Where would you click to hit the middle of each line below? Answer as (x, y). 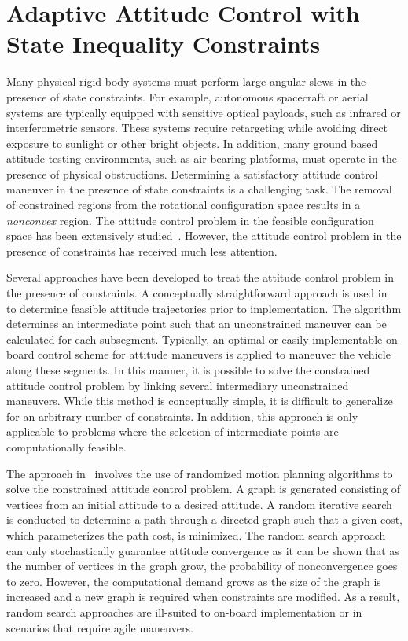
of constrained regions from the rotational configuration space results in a (184, 205)
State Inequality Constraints (164, 44)
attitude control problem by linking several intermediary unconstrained (178, 385)
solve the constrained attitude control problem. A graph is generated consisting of (204, 489)
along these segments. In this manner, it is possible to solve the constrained (188, 370)
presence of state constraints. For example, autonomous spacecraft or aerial (187, 96)
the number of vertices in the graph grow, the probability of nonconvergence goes (202, 566)
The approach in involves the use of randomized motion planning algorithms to (200, 473)
